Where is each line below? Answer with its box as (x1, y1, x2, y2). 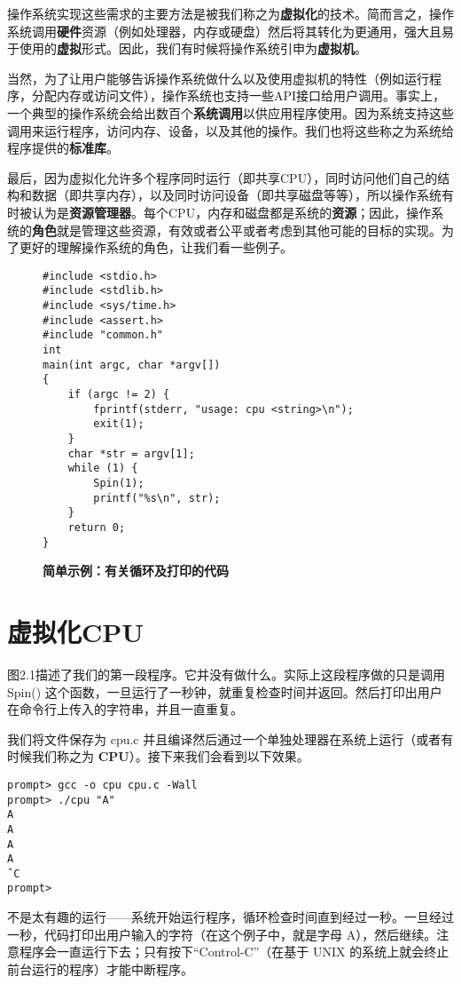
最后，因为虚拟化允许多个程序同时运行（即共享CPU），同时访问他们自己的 (7, 168, 438, 186)
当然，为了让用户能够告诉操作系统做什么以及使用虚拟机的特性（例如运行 (7, 68, 429, 87)
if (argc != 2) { (67, 387, 170, 401)
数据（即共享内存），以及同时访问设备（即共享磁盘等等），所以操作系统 (31, 186, 441, 204)
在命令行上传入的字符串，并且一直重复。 (7, 700, 243, 718)
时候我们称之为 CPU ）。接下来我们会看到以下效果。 (7, 747, 309, 766)
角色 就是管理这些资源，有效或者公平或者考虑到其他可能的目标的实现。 (32, 220, 441, 239)
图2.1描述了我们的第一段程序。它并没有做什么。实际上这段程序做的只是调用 (7, 664, 445, 683)
